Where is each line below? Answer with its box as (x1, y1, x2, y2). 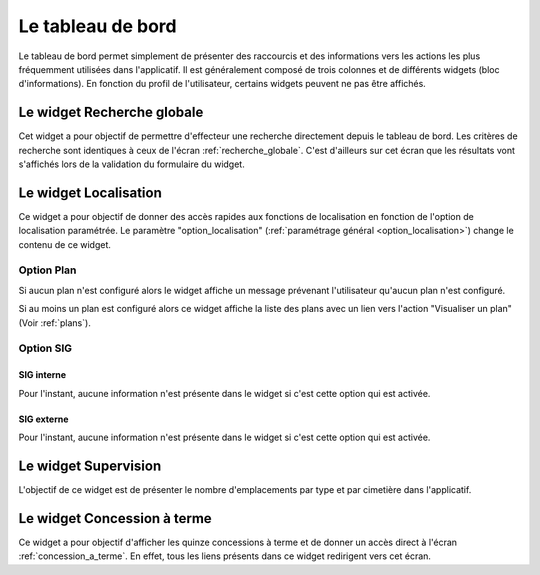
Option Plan (18, 263, 77, 277)
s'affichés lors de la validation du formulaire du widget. (18, 158, 245, 170)
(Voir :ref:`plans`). (18, 316, 92, 329)
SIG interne (18, 369, 67, 381)
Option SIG (18, 341, 73, 355)
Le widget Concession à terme (18, 510, 212, 527)
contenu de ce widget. (18, 238, 112, 250)
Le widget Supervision (18, 457, 162, 474)
